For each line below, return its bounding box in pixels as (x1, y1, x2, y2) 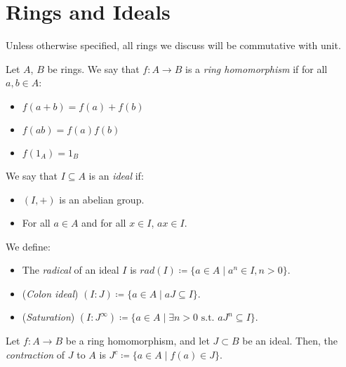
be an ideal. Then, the (242, 333, 338, 348)
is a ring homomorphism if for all (185, 61, 328, 76)
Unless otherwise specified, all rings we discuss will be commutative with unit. (6, 38, 341, 53)
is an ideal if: (88, 168, 144, 182)
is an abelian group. (59, 192, 145, 206)
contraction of (6, 347, 65, 362)
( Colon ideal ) (22, 286, 79, 300)
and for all (81, 215, 126, 230)
